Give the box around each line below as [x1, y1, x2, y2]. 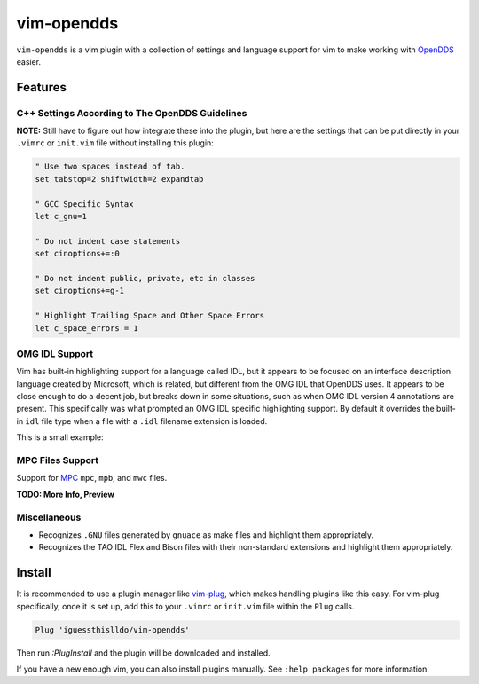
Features [16, 80, 67, 95]
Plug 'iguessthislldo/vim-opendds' [35, 625, 190, 634]
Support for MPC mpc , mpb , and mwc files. [16, 473, 168, 484]
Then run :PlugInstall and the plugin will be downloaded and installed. [16, 648, 271, 658]
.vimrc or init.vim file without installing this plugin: [16, 138, 215, 148]
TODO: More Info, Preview [16, 489, 115, 499]
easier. [16, 56, 42, 67]
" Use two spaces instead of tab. [35, 161, 185, 172]
